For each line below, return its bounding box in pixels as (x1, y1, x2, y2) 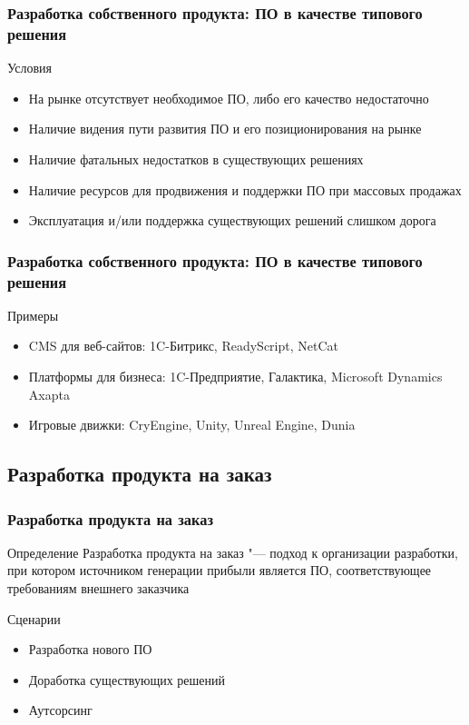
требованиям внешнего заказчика (7, 579, 190, 597)
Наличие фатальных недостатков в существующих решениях (28, 149, 364, 168)
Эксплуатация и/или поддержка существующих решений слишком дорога (28, 211, 436, 230)
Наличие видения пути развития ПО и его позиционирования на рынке (28, 119, 422, 138)
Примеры (7, 305, 59, 324)
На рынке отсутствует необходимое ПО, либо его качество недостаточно (28, 88, 429, 107)
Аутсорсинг (28, 700, 93, 720)
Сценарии (7, 609, 61, 628)
